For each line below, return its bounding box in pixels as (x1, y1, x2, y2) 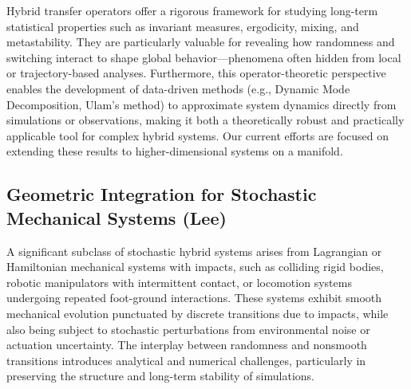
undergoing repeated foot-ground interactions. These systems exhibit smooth (6, 289, 382, 306)
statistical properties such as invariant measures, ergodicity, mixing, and (6, 18, 359, 34)
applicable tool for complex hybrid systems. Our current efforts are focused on (6, 127, 389, 143)
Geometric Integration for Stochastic (6, 182, 317, 206)
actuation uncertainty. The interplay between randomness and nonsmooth (6, 336, 367, 353)
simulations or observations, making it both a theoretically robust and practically (6, 112, 405, 128)
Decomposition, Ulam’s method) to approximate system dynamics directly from (6, 96, 397, 112)
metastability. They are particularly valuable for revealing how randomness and (6, 33, 395, 50)
